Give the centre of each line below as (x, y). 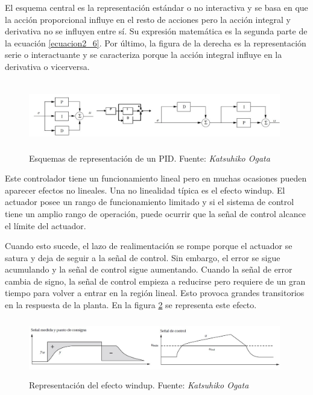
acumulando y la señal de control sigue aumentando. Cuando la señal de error (149, 269)
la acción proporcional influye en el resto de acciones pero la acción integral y (148, 19)
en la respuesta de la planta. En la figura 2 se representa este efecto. (131, 305)
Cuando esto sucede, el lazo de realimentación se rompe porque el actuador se (149, 246)
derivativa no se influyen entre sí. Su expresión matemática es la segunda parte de (156, 31)
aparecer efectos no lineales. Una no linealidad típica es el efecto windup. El (145, 190)
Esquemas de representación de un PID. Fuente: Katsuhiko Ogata (150, 158)
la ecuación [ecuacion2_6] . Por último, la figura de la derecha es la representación (156, 43)
